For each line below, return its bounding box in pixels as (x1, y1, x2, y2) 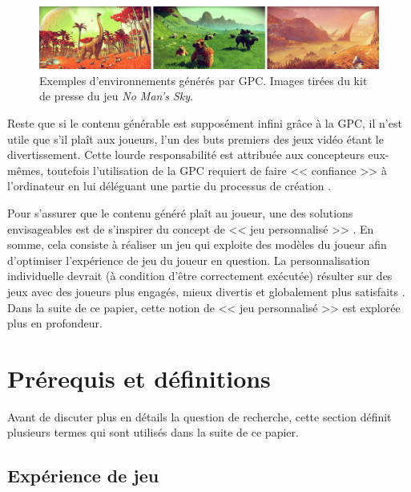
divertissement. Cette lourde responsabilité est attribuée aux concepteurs (7, 146, 365, 163)
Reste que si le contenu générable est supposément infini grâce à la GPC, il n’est (7, 115, 402, 132)
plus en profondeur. (7, 315, 103, 331)
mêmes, (7, 161, 44, 178)
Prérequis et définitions (7, 361, 271, 394)
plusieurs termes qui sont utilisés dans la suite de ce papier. (7, 424, 299, 441)
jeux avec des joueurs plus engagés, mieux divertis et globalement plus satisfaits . (7, 283, 405, 299)
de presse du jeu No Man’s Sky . (39, 87, 194, 104)
